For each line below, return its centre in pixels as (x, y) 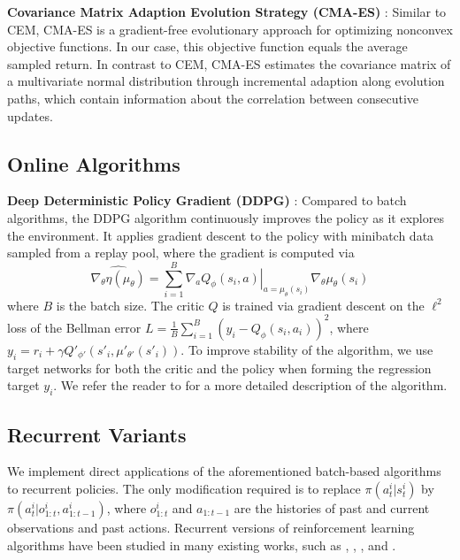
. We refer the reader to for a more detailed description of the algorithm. (250, 385)
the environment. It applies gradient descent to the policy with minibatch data (221, 235)
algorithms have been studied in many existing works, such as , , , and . (202, 545)
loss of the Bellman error (74, 327)
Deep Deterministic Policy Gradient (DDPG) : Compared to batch (207, 200)
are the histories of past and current (332, 507)
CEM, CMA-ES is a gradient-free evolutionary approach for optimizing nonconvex (230, 29)
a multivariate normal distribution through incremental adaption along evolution (226, 81)
